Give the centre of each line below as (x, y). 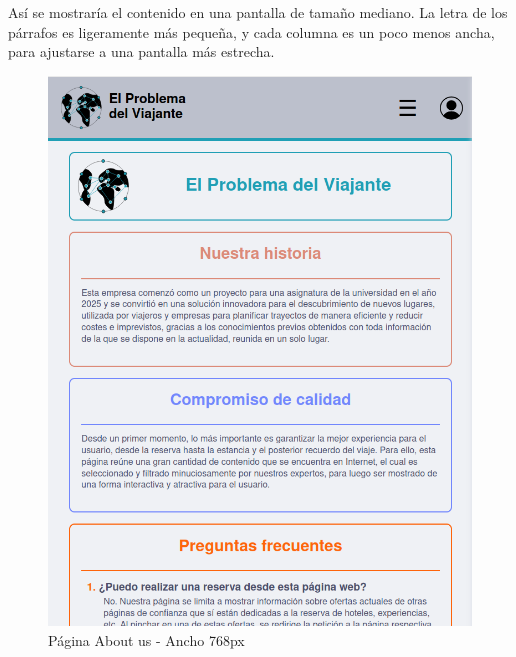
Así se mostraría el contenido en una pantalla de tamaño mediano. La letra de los (258, 12)
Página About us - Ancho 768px (146, 639)
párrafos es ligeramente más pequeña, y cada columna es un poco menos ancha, (251, 31)
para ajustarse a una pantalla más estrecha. (141, 51)
